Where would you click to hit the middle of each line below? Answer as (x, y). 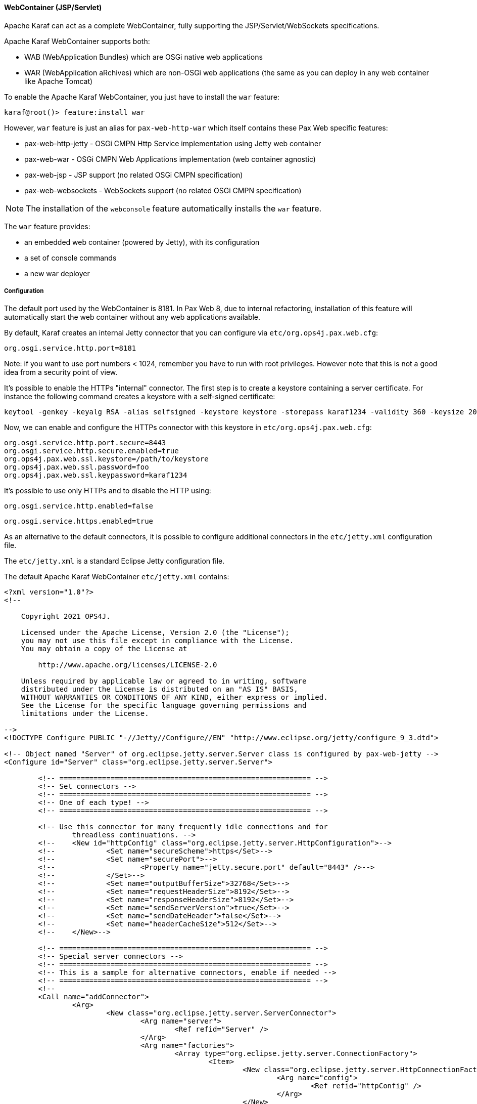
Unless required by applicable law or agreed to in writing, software (164, 681)
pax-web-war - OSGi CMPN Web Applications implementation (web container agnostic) (170, 159)
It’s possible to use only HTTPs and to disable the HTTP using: (108, 491)
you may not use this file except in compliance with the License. (157, 641)
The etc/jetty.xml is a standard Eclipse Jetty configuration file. (114, 561)
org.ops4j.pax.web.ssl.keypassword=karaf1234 (96, 475)
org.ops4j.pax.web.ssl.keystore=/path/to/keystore (106, 459)
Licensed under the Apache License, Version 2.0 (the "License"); (155, 633)
